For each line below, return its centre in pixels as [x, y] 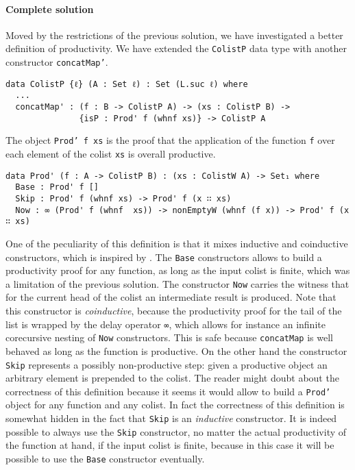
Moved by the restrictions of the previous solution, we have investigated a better [174, 35]
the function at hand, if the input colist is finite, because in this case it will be [170, 445]
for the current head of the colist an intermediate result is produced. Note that [171, 297]
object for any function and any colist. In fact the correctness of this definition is [175, 405]
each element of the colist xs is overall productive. [111, 153]
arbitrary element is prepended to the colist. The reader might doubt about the [172, 378]
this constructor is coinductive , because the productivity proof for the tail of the [174, 311]
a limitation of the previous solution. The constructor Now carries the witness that [177, 283]
